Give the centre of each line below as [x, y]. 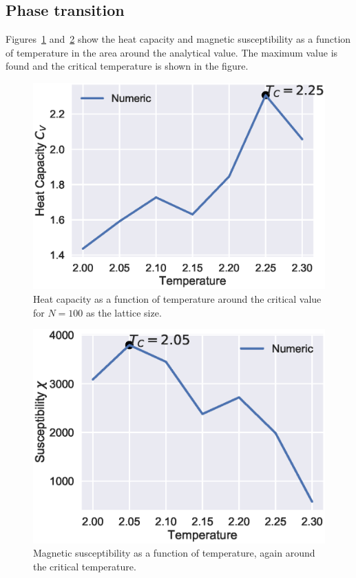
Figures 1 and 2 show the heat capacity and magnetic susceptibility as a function [178, 39]
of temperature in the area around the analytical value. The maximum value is [172, 52]
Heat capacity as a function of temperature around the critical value [177, 298]
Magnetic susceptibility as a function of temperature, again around [174, 553]
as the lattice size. [124, 312]
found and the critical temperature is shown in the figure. [127, 66]
